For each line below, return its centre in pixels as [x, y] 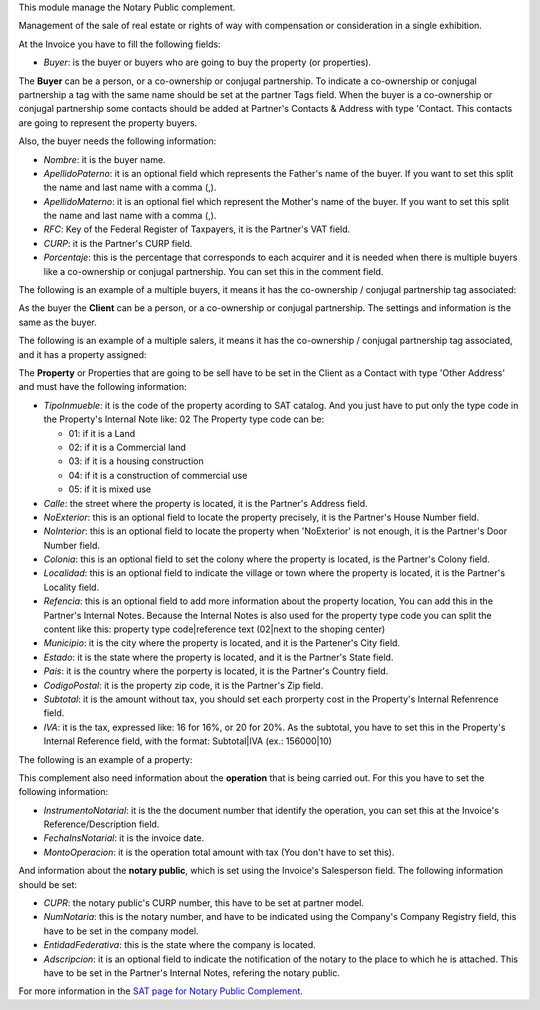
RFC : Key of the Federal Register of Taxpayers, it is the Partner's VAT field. [197, 229]
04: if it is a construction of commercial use [158, 475]
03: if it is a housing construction [136, 461]
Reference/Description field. [101, 824]
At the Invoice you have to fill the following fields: [119, 44]
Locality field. [71, 587]
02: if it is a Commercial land [127, 447]
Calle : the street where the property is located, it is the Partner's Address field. [206, 503]
